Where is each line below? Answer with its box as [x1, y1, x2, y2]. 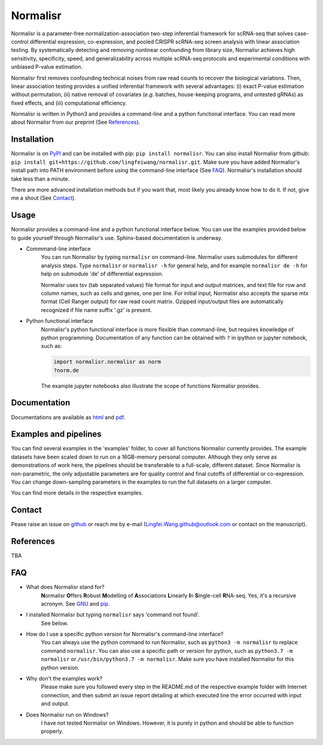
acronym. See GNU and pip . [41, 600, 110, 607]
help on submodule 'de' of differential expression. [41, 270, 164, 277]
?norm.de [53, 367, 80, 374]
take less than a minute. [11, 175, 70, 182]
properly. [41, 728, 63, 735]
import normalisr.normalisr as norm [53, 359, 161, 365]
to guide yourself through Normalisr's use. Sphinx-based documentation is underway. [11, 234, 223, 242]
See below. [41, 619, 68, 627]
